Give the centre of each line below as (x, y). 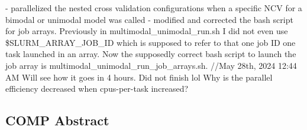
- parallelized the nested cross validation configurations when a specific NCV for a (154, 8)
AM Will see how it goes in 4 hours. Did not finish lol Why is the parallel (139, 77)
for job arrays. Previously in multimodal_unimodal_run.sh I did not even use (147, 31)
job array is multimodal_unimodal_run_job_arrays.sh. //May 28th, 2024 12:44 (151, 65)
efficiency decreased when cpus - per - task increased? (97, 89)
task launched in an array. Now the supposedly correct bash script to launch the (151, 54)
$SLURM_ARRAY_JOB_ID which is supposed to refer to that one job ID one (151, 42)
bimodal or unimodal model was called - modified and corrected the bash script (149, 19)
